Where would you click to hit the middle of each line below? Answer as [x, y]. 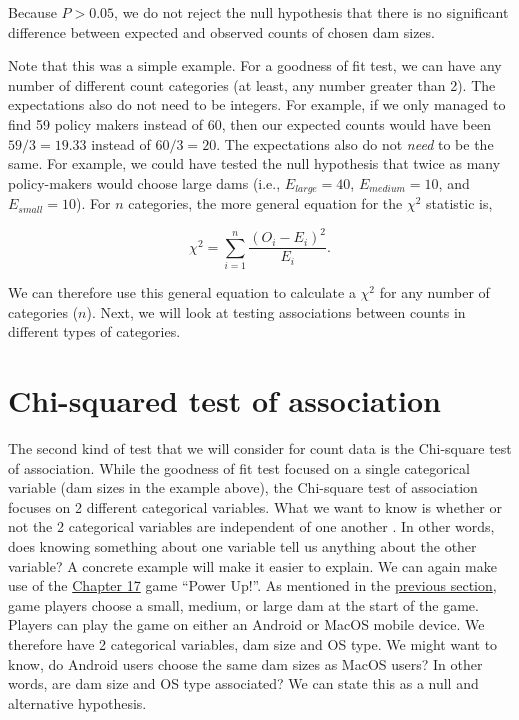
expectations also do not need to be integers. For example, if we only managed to [257, 104]
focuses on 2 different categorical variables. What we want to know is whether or [255, 506]
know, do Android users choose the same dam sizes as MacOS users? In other [245, 663]
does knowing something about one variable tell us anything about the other [242, 545]
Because [32, 12]
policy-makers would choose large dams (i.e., [144, 182]
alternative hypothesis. [77, 702]
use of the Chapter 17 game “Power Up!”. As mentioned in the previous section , [252, 585]
